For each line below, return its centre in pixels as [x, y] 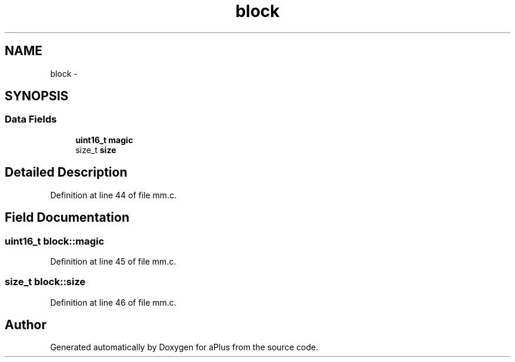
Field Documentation [67, 218]
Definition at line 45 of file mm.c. [113, 261]
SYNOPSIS [37, 96]
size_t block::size [45, 282]
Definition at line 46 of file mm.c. [113, 302]
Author [26, 325]
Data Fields [31, 119]
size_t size [96, 150]
